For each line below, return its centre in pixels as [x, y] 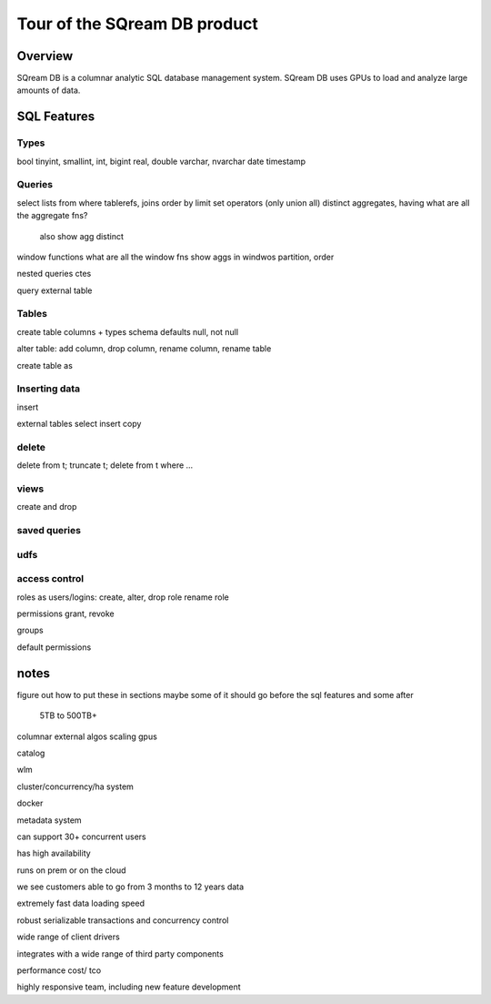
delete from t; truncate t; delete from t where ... [105, 465]
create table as [45, 365]
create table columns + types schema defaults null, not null [128, 331]
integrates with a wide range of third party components [120, 953]
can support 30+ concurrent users [82, 837]
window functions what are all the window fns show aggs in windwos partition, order [175, 257]
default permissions [54, 647]
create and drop [47, 507]
